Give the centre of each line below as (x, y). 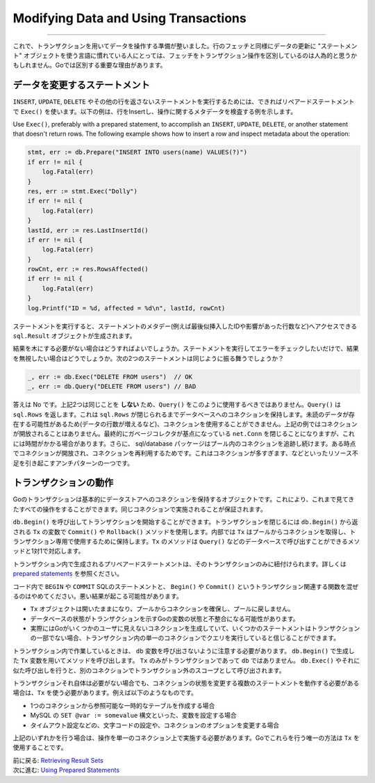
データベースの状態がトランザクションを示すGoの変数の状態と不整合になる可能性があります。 (165, 618)
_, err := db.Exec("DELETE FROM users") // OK (110, 377)
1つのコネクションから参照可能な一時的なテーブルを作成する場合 (123, 705)
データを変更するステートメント (81, 85)
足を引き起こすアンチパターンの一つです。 (73, 463)
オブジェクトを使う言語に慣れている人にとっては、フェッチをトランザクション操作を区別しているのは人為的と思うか (190, 55)
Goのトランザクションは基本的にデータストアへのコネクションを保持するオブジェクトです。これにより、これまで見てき (184, 499)
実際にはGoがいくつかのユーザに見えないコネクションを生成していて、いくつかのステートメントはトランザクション (195, 629)
